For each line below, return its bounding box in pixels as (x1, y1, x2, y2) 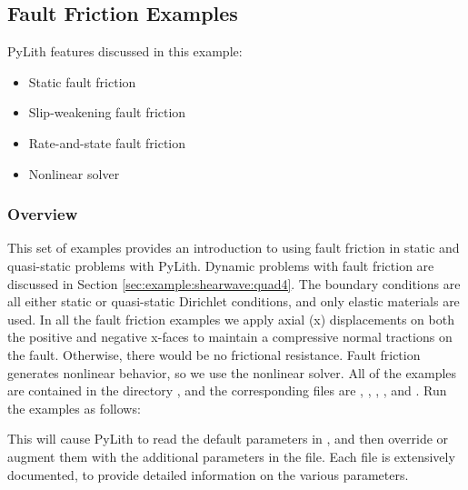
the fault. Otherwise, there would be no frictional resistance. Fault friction (7, 345, 421, 364)
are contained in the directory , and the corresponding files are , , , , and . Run (7, 381, 447, 400)
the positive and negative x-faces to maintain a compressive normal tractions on (7, 327, 453, 346)
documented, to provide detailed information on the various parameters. (7, 465, 409, 484)
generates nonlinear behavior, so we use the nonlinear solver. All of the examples (7, 363, 457, 382)
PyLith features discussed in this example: (7, 42, 243, 61)
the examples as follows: (7, 398, 141, 417)
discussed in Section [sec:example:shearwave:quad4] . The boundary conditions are (7, 274, 461, 293)
